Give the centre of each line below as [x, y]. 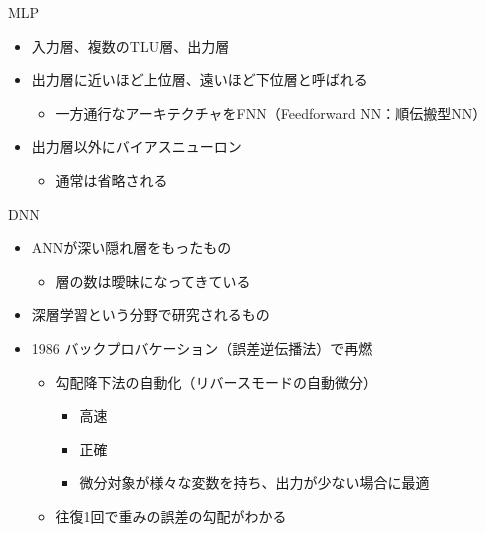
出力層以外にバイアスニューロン [136, 146]
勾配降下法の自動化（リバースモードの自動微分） [216, 381]
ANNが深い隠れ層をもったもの [131, 247]
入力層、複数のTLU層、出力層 [130, 45]
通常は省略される [111, 179]
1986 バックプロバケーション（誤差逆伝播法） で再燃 [202, 347]
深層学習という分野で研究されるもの [150, 314]
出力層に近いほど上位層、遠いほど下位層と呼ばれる [199, 79]
